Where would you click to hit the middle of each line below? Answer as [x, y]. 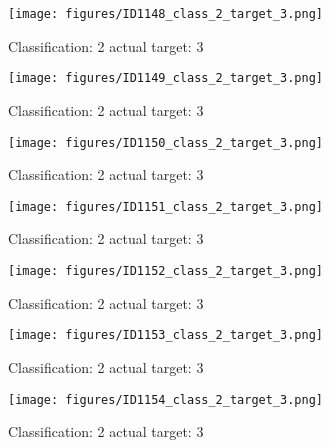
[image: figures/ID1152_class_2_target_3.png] [165, 271]
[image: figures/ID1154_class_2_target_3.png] [165, 399]
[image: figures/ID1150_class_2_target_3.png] [165, 142]
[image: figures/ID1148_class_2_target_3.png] [165, 14]
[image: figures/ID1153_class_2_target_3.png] [165, 335]
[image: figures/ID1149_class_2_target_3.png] [165, 78]
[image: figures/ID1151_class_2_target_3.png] [165, 206]
